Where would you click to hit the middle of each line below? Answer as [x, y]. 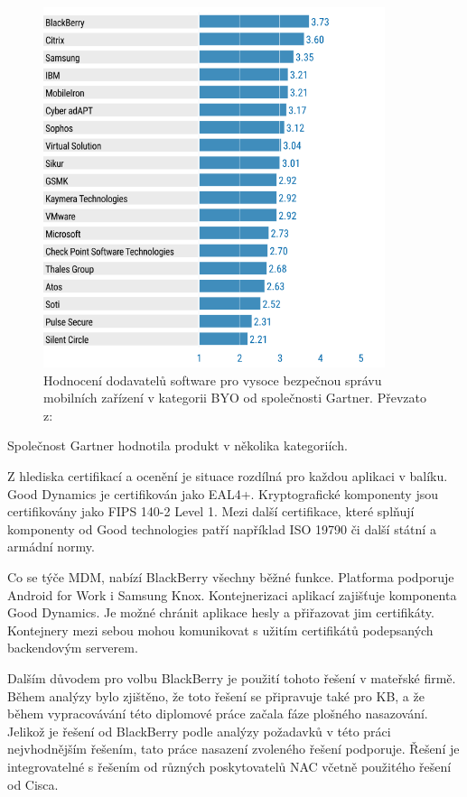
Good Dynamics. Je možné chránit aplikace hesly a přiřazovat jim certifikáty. [221, 612]
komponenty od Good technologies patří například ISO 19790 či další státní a [222, 528]
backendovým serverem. [73, 648]
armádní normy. [51, 547]
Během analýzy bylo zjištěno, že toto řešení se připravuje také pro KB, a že [216, 695]
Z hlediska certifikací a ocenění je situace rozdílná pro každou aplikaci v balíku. [228, 476]
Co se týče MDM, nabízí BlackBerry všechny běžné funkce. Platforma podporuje [231, 577]
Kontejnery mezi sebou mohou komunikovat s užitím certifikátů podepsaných [220, 630]
